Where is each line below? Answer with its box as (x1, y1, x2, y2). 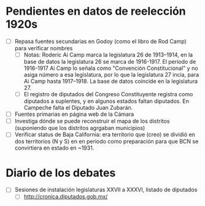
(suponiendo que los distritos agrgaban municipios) (14, 124, 145, 132)
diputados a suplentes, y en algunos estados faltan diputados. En (23, 97, 190, 105)
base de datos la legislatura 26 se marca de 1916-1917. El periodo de (23, 58, 196, 66)
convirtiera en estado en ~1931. (14, 144, 95, 151)
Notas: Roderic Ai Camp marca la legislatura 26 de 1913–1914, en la (23, 51, 193, 58)
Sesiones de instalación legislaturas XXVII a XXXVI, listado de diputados (14, 186, 198, 194)
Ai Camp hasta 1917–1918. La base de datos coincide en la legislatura (23, 78, 198, 85)
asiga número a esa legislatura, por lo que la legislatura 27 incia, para (23, 71, 199, 78)
